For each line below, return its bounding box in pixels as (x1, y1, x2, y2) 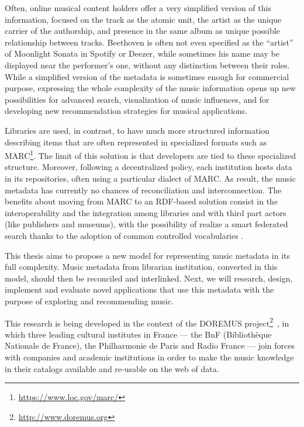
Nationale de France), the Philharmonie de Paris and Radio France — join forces (5, 339, 295, 352)
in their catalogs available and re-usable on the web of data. (5, 362, 219, 374)
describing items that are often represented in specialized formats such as (5, 136, 267, 148)
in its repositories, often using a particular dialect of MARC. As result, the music (5, 172, 296, 184)
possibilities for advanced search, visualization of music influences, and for (5, 93, 270, 105)
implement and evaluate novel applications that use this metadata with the (5, 283, 274, 296)
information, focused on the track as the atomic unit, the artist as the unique (5, 13, 282, 25)
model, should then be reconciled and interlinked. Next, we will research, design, (5, 272, 293, 284)
